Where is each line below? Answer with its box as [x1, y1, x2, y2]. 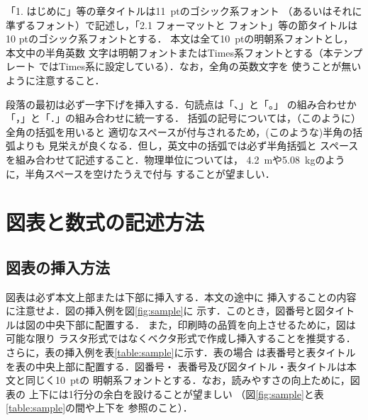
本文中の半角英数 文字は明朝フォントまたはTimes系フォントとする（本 [6, 45, 333, 59]
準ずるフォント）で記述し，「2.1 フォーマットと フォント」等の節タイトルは [6, 17, 358, 32]
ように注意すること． [6, 72, 105, 87]
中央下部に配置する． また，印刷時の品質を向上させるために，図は [45, 317, 356, 331]
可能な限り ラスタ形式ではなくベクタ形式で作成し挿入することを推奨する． [6, 331, 356, 346]
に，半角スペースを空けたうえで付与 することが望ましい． [6, 166, 275, 181]
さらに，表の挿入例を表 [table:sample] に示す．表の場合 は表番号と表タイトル [6, 345, 356, 360]
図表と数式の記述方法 [6, 208, 205, 237]
